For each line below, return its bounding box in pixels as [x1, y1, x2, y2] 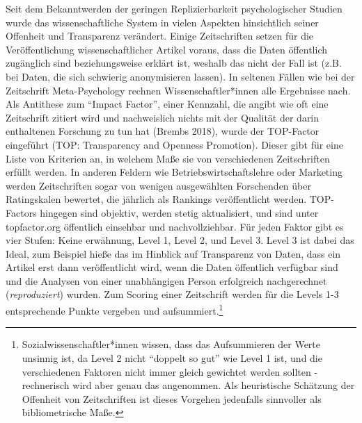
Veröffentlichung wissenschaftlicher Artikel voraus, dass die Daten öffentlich [6, 42, 328, 56]
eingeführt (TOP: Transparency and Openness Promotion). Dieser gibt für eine [6, 137, 343, 151]
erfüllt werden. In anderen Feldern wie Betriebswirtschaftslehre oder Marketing [6, 165, 343, 179]
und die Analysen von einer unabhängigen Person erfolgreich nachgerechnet [6, 273, 327, 288]
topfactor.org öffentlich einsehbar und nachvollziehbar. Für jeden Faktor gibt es [6, 219, 344, 233]
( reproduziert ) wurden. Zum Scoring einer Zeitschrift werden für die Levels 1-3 [6, 287, 339, 301]
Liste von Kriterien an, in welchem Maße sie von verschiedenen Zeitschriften [6, 151, 330, 165]
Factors [6, 205, 37, 219]
